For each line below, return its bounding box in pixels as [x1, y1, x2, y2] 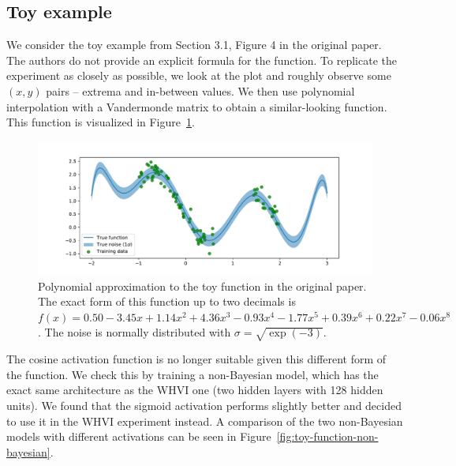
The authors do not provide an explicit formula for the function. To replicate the [6, 51, 397, 68]
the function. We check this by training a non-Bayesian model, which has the [6, 366, 379, 382]
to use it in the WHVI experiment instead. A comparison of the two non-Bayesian [6, 412, 403, 429]
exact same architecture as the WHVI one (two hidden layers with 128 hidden [6, 381, 383, 398]
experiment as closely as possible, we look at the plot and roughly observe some [6, 67, 391, 84]
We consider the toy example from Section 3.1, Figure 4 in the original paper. [6, 36, 382, 53]
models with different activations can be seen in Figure [6, 428, 271, 445]
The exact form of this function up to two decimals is [38, 293, 296, 310]
